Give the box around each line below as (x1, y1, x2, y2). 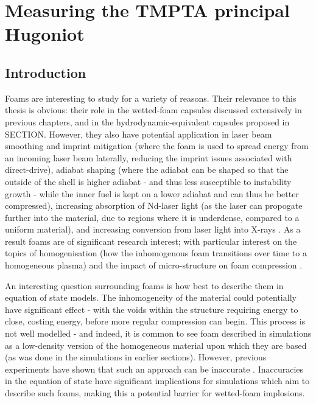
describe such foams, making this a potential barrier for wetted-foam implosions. (5, 387, 305, 399)
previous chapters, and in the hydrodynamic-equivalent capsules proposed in (5, 115, 290, 128)
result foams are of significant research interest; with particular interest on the (5, 234, 297, 247)
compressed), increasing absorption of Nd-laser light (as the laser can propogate (5, 199, 303, 212)
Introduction (5, 63, 86, 82)
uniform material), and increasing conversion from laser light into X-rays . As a (5, 223, 301, 236)
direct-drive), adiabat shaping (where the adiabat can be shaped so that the (5, 163, 289, 176)
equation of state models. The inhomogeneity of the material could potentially (5, 291, 297, 304)
